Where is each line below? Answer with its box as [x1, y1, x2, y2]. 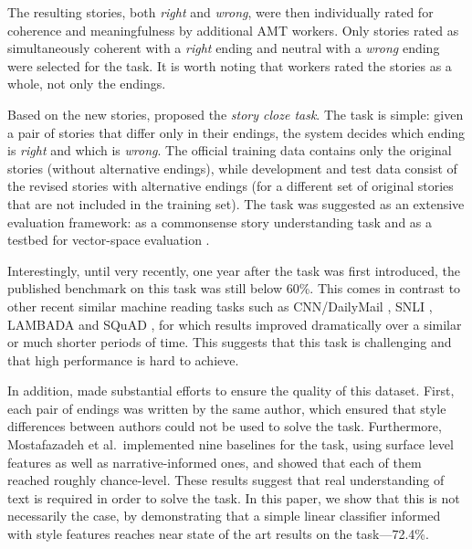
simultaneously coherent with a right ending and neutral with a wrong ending [7, 38, 440, 58]
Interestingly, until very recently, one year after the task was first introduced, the [7, 260, 461, 280]
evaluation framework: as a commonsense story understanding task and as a [7, 212, 433, 231]
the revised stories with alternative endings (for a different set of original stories [7, 176, 454, 195]
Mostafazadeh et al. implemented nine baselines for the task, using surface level [7, 435, 454, 454]
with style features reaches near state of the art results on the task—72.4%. [7, 524, 429, 544]
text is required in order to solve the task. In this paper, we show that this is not [7, 488, 460, 507]
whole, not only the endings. [7, 74, 166, 93]
